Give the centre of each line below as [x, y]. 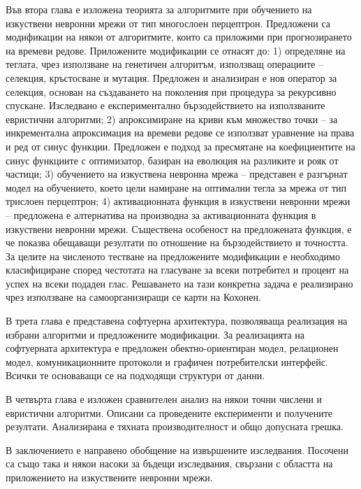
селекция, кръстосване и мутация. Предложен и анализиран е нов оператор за [171, 77]
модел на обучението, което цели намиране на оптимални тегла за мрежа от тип [176, 187]
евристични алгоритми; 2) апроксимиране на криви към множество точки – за [172, 119]
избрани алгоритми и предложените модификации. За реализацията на [155, 334]
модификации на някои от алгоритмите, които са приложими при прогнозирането [179, 37]
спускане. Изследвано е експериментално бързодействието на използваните [165, 105]
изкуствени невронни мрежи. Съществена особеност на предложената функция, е [179, 228]
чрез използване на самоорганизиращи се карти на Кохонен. [133, 297]
